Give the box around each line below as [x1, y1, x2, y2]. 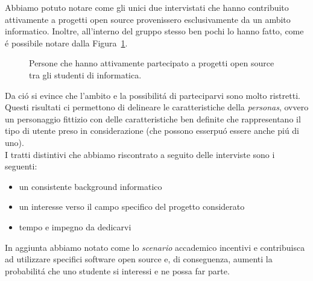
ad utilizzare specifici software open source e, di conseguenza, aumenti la [5, 253, 273, 265]
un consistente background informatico [19, 180, 162, 192]
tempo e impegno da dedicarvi [19, 220, 131, 233]
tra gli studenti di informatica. [29, 68, 142, 81]
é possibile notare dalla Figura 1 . [5, 36, 128, 49]
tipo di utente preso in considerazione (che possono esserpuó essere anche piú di [5, 124, 300, 137]
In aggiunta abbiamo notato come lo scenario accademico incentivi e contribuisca [5, 241, 305, 253]
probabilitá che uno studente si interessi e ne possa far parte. [5, 264, 230, 277]
